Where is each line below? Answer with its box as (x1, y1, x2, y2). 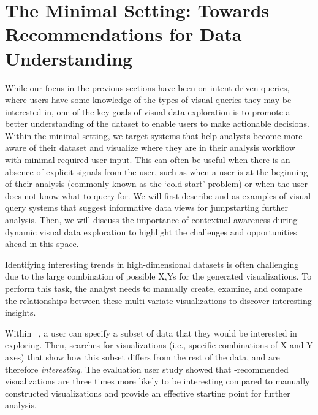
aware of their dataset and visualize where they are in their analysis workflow (5, 141, 295, 154)
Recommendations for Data (5, 21, 242, 47)
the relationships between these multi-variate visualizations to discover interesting (5, 294, 312, 306)
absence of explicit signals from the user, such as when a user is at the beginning (5, 165, 308, 178)
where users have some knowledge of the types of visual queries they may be (5, 93, 292, 106)
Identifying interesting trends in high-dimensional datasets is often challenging (5, 257, 299, 270)
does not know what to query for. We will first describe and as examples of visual (5, 189, 311, 202)
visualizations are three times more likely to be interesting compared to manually (5, 375, 310, 387)
